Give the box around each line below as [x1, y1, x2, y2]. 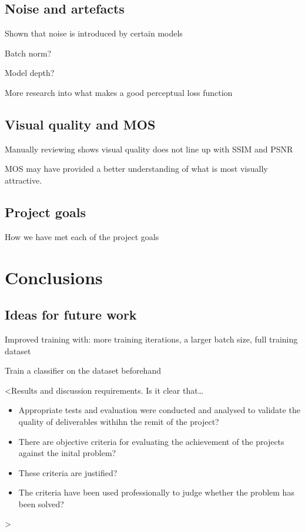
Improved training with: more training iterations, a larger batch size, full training [5, 332, 298, 345]
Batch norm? [5, 46, 52, 59]
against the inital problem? [18, 447, 116, 459]
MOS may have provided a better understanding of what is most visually [5, 162, 268, 175]
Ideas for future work [5, 305, 137, 324]
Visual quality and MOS [5, 115, 156, 133]
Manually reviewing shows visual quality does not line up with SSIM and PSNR [5, 142, 293, 155]
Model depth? [5, 66, 55, 79]
